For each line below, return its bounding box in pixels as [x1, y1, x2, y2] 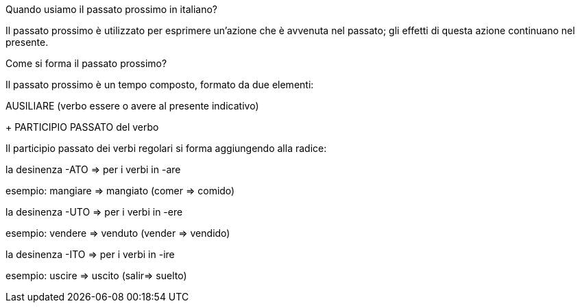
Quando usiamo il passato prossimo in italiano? [5, 3, 217, 15]
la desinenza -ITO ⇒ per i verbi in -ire [5, 248, 175, 260]
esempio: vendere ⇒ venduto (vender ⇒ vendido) [5, 227, 230, 239]
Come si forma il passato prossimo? [5, 57, 167, 69]
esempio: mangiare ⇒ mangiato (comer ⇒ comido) [5, 185, 235, 196]
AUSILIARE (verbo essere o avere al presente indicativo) [5, 100, 259, 112]
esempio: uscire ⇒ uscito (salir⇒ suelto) [5, 270, 187, 281]
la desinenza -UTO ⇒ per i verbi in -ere [5, 206, 183, 218]
